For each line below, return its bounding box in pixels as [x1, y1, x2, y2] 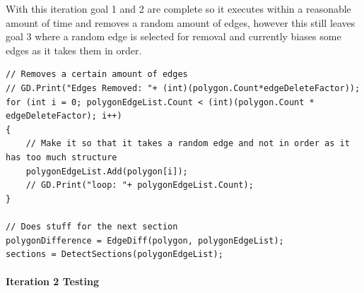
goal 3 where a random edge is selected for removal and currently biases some [6, 29, 341, 44]
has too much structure [6, 152, 117, 162]
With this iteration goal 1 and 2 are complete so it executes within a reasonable [6, 1, 351, 16]
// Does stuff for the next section [6, 221, 178, 232]
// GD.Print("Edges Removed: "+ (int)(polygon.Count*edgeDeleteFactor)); [6, 83, 360, 93]
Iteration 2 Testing [6, 274, 100, 289]
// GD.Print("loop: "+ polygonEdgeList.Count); [25, 180, 254, 191]
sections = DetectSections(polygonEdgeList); [6, 249, 223, 260]
